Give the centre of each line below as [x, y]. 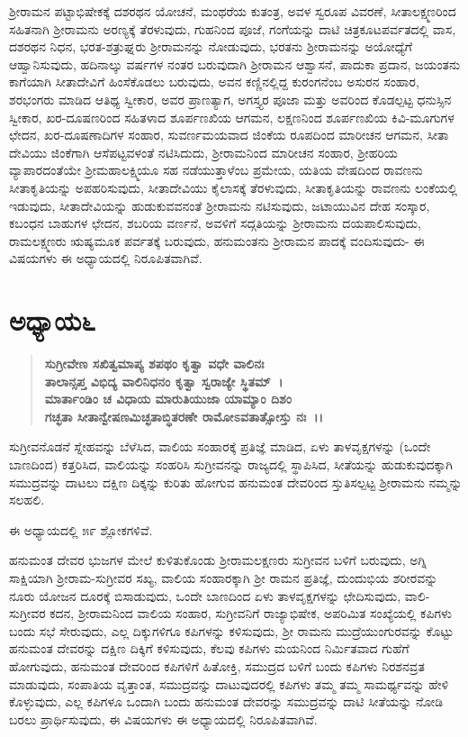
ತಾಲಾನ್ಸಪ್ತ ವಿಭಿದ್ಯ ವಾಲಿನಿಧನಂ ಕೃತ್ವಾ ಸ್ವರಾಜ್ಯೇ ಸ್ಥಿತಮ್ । [164, 381]
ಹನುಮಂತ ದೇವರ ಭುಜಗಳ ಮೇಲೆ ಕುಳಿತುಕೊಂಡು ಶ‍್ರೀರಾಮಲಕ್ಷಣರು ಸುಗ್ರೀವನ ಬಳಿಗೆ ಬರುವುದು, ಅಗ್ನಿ [218, 560]
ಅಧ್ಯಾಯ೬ [52, 320]
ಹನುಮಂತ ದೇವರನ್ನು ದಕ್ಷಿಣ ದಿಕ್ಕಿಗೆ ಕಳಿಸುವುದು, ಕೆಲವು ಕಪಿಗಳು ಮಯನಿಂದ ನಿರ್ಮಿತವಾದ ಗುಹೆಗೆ [209, 648]
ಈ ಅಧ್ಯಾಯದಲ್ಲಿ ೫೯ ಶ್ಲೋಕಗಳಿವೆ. [81, 529]
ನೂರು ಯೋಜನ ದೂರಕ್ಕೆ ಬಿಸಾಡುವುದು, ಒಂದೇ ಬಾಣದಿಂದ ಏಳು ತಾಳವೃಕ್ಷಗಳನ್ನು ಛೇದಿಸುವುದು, [205, 595]
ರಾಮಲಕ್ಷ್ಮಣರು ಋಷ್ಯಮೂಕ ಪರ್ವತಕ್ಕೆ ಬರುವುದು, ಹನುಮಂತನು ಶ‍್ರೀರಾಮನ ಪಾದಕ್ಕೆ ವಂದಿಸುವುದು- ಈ [217, 240]
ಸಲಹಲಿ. [27, 500]
